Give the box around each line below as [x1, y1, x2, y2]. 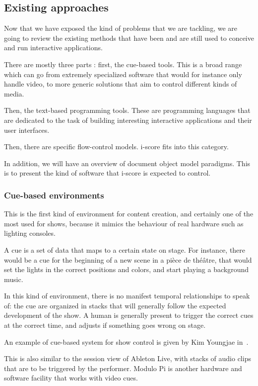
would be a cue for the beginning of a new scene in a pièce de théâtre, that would [4, 254, 252, 265]
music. [4, 274, 23, 284]
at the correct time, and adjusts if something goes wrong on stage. [4, 320, 206, 330]
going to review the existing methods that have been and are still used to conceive [4, 32, 254, 43]
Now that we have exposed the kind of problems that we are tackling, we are [4, 23, 237, 33]
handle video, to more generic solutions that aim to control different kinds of [4, 79, 237, 89]
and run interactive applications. [4, 42, 103, 53]
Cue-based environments [4, 189, 104, 201]
